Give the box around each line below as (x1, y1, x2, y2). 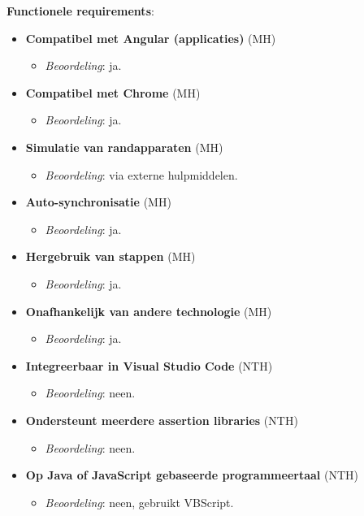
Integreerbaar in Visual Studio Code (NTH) (25, 357, 273, 374)
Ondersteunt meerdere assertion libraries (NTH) (25, 411, 298, 428)
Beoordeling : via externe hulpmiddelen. (45, 166, 238, 183)
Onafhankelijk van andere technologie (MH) (25, 302, 272, 319)
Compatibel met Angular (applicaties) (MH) (25, 29, 276, 46)
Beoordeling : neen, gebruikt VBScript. (45, 493, 234, 510)
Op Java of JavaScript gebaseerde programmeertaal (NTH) (25, 466, 358, 483)
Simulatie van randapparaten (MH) (25, 138, 223, 155)
